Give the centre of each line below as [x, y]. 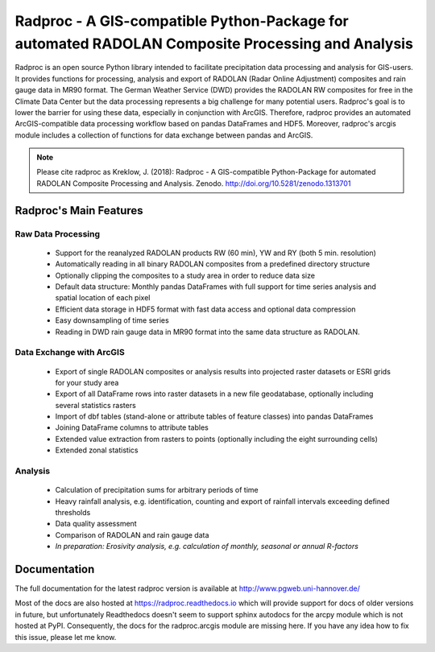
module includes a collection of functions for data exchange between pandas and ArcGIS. [164, 135]
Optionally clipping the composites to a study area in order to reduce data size [185, 275]
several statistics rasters [95, 405]
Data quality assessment [96, 524]
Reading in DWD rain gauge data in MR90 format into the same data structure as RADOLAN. [207, 332]
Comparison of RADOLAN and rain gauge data [132, 534]
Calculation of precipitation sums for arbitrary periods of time [157, 490]
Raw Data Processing [58, 233]
